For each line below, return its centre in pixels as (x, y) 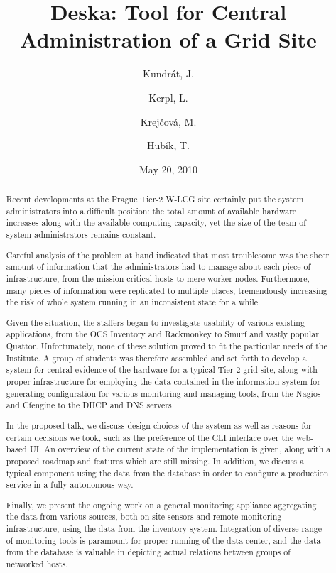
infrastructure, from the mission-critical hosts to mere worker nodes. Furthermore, (158, 278)
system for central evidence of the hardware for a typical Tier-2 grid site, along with (162, 370)
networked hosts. (37, 564)
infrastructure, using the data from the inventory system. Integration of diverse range (164, 529)
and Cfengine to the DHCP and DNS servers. (90, 405)
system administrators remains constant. (81, 235)
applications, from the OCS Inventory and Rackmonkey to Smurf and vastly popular (162, 334)
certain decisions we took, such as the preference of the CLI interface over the (150, 437)
